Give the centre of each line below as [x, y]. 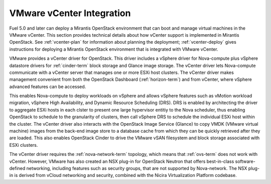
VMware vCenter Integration [70, 13]
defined [17, 168]
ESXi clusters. [24, 145]
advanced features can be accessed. [48, 86]
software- [245, 161]
